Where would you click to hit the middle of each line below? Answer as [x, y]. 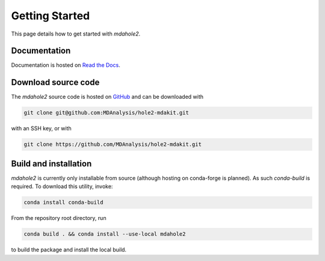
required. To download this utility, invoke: [62, 186]
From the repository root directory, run [59, 218]
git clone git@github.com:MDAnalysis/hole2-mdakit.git [106, 113]
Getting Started [51, 16]
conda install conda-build [63, 203]
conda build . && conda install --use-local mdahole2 [105, 234]
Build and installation [51, 164]
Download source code [55, 82]
